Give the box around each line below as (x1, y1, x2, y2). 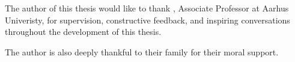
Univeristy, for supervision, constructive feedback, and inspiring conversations (5, 13, 290, 26)
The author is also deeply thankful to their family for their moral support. (5, 45, 279, 58)
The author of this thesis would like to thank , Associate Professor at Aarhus (5, 2, 289, 14)
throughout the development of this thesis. (5, 25, 162, 38)
